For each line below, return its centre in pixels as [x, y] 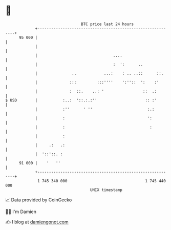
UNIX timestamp [106, 190]
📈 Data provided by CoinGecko [39, 200]
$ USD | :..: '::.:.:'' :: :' [81, 100]
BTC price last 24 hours [108, 24]
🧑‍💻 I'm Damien [21, 212]
